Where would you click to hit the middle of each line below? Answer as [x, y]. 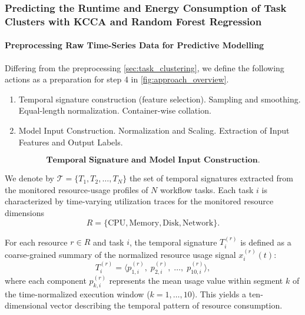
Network [198, 223]
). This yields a [219, 294]
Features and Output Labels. [71, 142]
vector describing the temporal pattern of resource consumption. [166, 305]
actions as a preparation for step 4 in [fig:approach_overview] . [117, 79]
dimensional [26, 305]
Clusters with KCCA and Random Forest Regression [133, 21]
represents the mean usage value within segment [196, 281]
